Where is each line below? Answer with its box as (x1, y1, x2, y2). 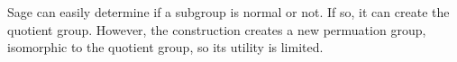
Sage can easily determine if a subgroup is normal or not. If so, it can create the (7, 3, 450, 21)
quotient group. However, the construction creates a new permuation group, (7, 20, 426, 39)
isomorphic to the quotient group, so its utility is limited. (7, 38, 324, 57)
